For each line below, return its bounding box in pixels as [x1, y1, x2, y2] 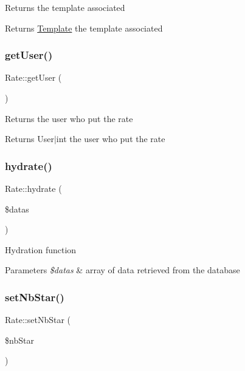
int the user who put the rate [56, 132, 165, 145]
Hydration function [5, 243, 77, 256]
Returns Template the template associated [5, 21, 163, 34]
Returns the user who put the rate [5, 112, 133, 124]
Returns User [5, 132, 54, 145]
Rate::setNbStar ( [5, 313, 71, 326]
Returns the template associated [5, 1, 125, 13]
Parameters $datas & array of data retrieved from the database [5, 264, 240, 276]
